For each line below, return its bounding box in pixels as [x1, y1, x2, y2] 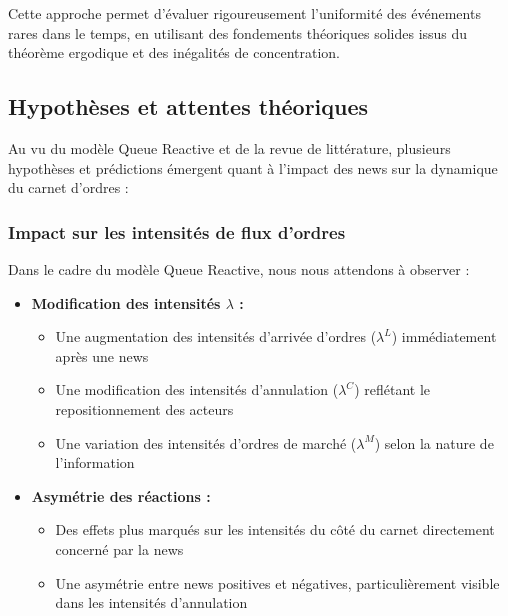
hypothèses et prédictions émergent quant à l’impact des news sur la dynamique [8, 157, 498, 178]
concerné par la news [55, 538, 184, 559]
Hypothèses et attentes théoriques [8, 91, 369, 122]
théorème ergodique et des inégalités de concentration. [8, 42, 340, 63]
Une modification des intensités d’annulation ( [55, 379, 339, 400]
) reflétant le [354, 379, 431, 400]
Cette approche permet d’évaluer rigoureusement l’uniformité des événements [8, 3, 481, 23]
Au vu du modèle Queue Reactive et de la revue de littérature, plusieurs [8, 137, 451, 158]
